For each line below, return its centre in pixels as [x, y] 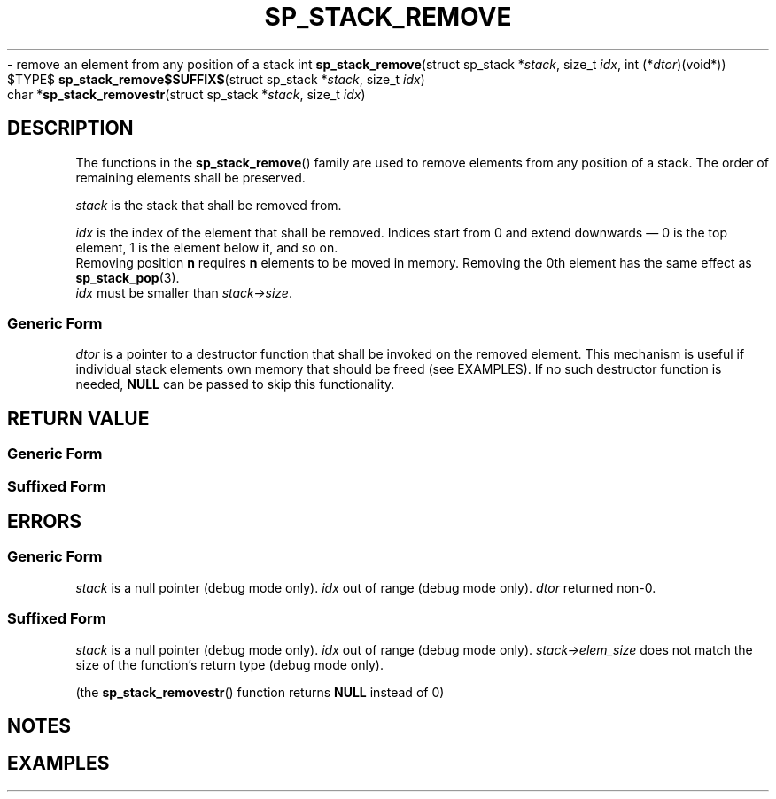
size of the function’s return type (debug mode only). [229, 664]
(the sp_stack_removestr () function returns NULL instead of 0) [260, 692]
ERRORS [45, 521]
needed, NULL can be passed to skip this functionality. [235, 384]
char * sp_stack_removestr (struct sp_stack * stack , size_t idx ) [186, 94]
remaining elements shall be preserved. [190, 177]
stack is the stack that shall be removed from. [209, 205]
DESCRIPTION [70, 128]
